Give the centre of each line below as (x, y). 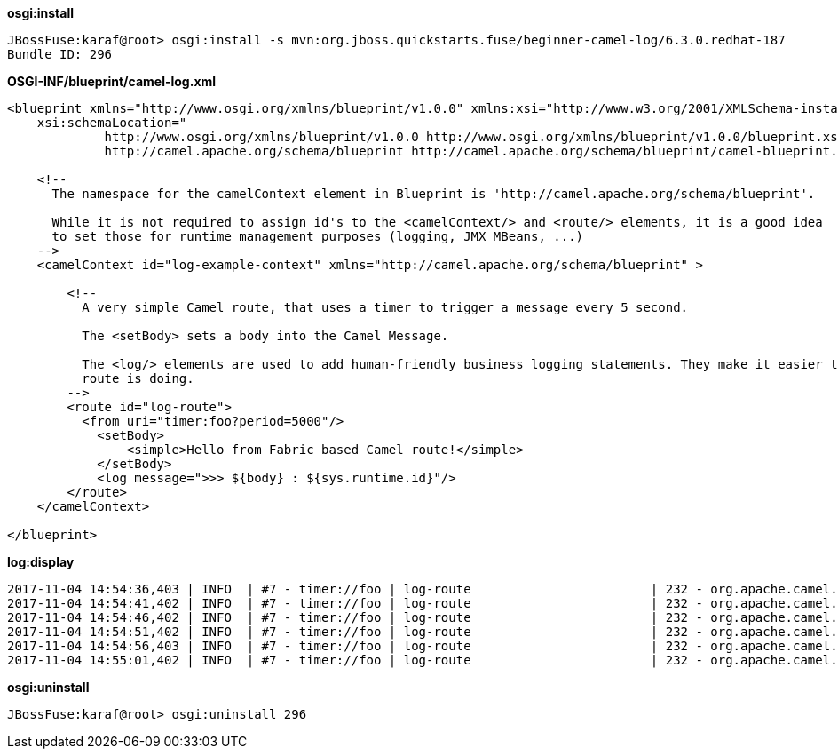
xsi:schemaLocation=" (112, 123)
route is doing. (138, 378)
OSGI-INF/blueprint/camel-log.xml (112, 81)
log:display (41, 562)
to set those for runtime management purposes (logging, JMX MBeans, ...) (318, 236)
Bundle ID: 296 (60, 54)
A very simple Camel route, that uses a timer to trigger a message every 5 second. (385, 307)
